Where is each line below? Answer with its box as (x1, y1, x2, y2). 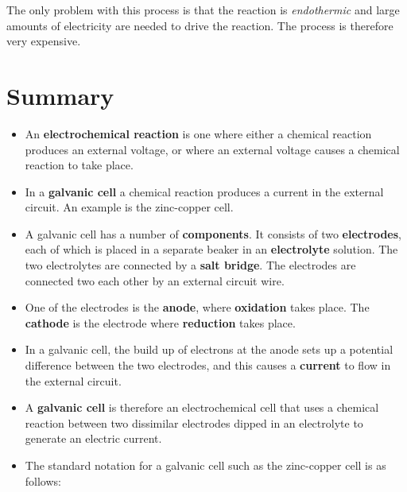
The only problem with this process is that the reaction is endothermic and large (6, 2, 400, 17)
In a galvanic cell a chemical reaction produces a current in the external (25, 183, 384, 200)
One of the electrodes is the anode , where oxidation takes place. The (25, 299, 370, 316)
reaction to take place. (25, 157, 134, 173)
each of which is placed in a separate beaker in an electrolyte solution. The (25, 241, 398, 258)
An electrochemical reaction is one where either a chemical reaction (25, 125, 372, 141)
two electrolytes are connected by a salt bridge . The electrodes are (25, 257, 356, 273)
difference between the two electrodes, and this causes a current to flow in (25, 357, 391, 374)
